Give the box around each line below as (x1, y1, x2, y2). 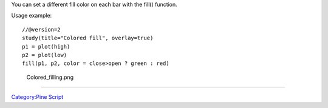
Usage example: (11, 12, 52, 19)
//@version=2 (22, 26, 61, 33)
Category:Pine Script (11, 93, 64, 101)
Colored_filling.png (26, 73, 74, 81)
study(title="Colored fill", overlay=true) (22, 35, 154, 42)
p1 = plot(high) (22, 43, 70, 50)
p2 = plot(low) (22, 52, 67, 58)
